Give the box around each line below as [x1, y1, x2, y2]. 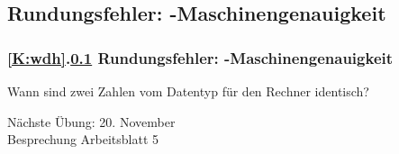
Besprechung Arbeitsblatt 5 [7, 130, 159, 149]
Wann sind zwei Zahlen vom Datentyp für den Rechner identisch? [7, 82, 369, 100]
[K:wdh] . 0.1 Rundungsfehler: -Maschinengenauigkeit [7, 46, 394, 68]
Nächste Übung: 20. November [7, 112, 176, 131]
